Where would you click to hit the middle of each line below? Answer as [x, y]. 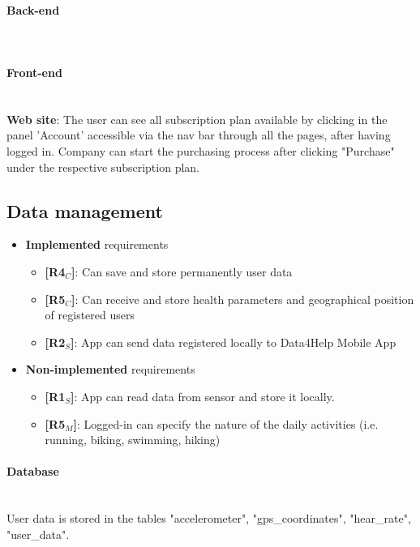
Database [33, 471]
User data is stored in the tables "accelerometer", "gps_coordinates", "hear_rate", [209, 518]
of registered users [90, 315]
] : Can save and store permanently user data [182, 271]
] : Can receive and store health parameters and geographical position [243, 299]
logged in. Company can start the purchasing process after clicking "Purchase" [201, 150]
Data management [85, 210]
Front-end [34, 72]
